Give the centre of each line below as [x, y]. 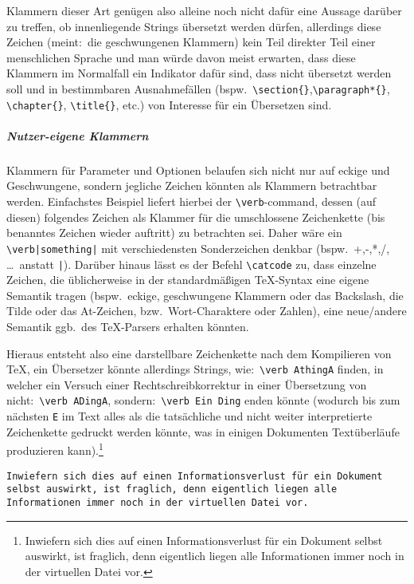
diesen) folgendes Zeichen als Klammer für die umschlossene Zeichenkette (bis [196, 217]
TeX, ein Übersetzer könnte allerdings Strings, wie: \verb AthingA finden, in [195, 369]
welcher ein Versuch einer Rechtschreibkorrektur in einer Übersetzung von [187, 384]
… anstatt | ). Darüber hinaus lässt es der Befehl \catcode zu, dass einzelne [191, 264]
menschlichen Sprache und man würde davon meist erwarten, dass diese [181, 57]
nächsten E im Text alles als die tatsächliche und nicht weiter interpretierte [189, 416]
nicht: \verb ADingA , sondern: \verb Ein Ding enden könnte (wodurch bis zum [203, 400]
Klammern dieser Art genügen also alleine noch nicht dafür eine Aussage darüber [204, 10]
